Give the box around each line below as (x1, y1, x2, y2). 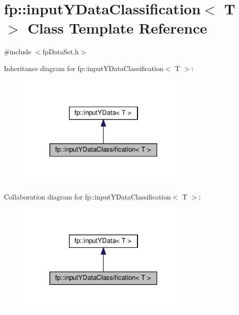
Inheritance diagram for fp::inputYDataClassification (4, 63, 164, 73)
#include (4, 46, 32, 57)
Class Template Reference (28, 18, 207, 38)
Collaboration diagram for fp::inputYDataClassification (4, 191, 171, 201)
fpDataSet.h (42, 46, 79, 57)
